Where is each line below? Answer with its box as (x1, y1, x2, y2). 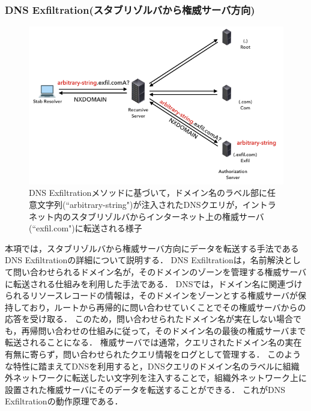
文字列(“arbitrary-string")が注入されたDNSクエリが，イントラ (37, 198, 276, 210)
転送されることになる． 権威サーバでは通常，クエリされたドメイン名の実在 (5, 336, 302, 349)
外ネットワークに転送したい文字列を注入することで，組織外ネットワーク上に (5, 371, 307, 384)
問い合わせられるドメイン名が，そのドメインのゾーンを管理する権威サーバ (13, 265, 307, 278)
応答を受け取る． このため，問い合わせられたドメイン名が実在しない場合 (5, 312, 293, 325)
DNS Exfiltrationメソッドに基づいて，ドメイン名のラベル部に (29, 186, 267, 199)
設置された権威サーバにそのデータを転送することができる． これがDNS (5, 383, 285, 395)
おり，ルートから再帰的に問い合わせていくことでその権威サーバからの (29, 300, 306, 313)
